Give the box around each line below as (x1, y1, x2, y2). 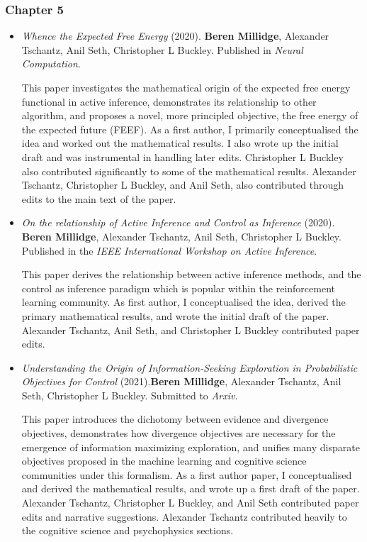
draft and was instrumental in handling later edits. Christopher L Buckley (21, 149, 344, 164)
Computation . (21, 56, 81, 71)
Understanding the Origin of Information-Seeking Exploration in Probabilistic (21, 360, 358, 375)
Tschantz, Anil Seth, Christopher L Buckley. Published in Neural (21, 42, 303, 57)
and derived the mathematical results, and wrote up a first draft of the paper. (21, 481, 360, 496)
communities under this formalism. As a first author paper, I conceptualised (21, 467, 352, 482)
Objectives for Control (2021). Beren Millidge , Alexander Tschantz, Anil (21, 374, 341, 389)
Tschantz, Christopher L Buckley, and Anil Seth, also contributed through (21, 177, 344, 192)
